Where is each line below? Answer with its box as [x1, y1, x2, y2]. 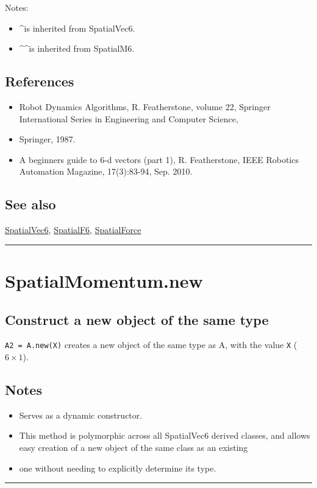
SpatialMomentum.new [5, 268, 203, 293]
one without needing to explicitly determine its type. [19, 461, 216, 474]
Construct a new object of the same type [5, 310, 269, 329]
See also [5, 195, 56, 214]
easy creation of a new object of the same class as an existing [19, 441, 248, 453]
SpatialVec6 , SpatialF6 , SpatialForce [5, 223, 141, 236]
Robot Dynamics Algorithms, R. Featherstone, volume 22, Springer [19, 100, 271, 113]
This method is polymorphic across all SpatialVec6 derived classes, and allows [19, 429, 310, 442]
